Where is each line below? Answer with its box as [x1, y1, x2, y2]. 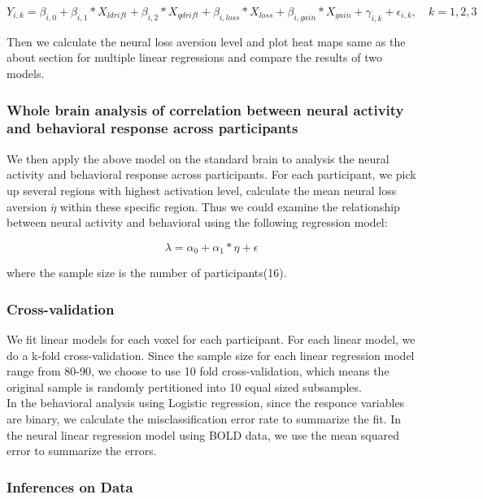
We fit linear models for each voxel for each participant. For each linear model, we [7, 330, 416, 347]
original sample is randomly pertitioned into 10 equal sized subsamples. [7, 378, 362, 395]
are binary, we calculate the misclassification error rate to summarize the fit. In [7, 410, 402, 427]
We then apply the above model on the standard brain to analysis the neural [7, 150, 389, 167]
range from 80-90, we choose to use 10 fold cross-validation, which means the [7, 362, 389, 380]
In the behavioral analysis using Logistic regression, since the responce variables [7, 394, 405, 411]
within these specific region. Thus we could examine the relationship [59, 197, 400, 215]
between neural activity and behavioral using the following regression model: [7, 214, 388, 231]
